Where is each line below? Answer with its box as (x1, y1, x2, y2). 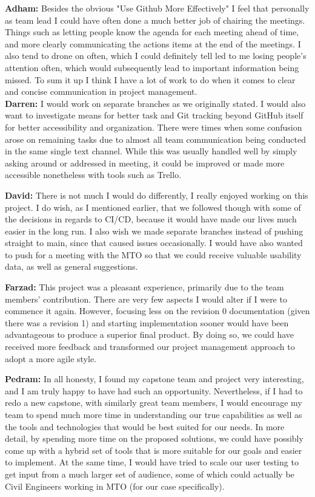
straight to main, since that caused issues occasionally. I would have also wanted (5, 236, 303, 249)
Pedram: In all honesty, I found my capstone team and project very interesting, (5, 372, 304, 385)
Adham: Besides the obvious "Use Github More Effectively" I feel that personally (5, 2, 310, 14)
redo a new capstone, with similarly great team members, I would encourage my (5, 396, 302, 409)
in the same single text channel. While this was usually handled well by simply (5, 145, 297, 157)
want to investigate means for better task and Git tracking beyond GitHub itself (5, 109, 303, 122)
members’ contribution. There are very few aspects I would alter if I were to (5, 292, 287, 305)
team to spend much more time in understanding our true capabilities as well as (5, 408, 302, 420)
